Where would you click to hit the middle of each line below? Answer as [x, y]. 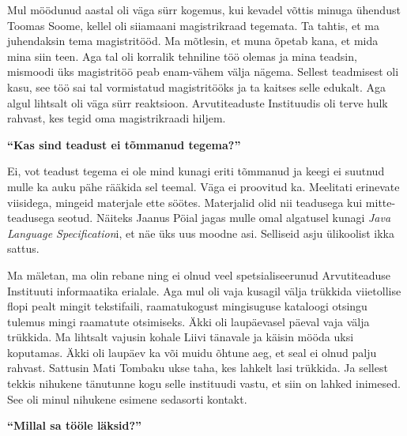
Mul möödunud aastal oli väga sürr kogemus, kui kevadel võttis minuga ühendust [204, 9]
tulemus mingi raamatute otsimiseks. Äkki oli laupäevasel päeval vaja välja [188, 321]
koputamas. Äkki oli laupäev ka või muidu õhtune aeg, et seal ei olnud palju [192, 352]
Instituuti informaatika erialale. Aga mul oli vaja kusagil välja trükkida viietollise [204, 290]
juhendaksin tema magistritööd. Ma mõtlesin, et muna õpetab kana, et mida [193, 41]
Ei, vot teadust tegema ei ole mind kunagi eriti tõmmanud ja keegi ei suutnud [196, 171]
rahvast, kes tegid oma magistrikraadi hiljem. [117, 118]
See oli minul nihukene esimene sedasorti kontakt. [127, 398]
